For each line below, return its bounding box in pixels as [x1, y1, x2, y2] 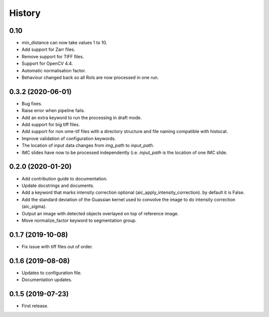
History [9, 7, 41, 18]
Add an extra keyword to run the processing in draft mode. [21, 115, 142, 121]
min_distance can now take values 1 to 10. [21, 40, 107, 46]
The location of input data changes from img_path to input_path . [21, 143, 154, 149]
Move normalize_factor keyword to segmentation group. [21, 217, 137, 223]
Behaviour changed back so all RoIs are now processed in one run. [21, 75, 159, 81]
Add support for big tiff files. [21, 122, 80, 128]
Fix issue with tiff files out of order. [21, 243, 93, 249]
